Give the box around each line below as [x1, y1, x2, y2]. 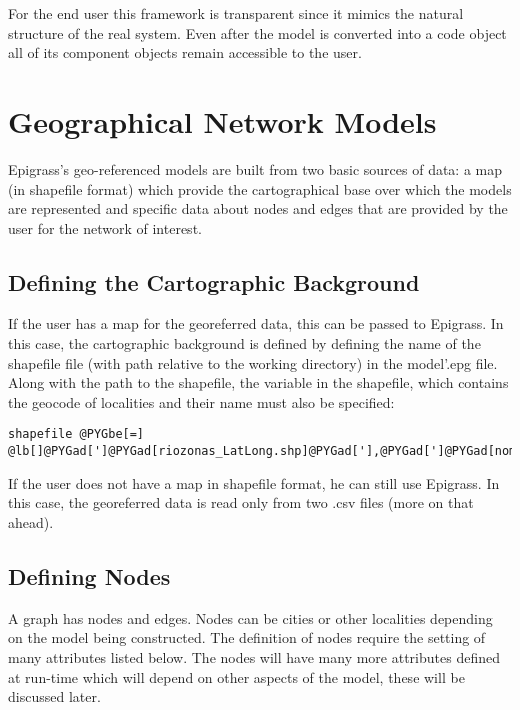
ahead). [8, 511, 54, 532]
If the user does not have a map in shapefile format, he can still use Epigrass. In [8, 472, 500, 493]
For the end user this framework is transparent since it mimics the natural [8, 3, 464, 23]
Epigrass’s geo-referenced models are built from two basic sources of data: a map [8, 158, 503, 179]
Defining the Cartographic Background [8, 266, 420, 297]
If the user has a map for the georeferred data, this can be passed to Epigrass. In [8, 313, 504, 334]
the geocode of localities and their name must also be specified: [8, 391, 395, 412]
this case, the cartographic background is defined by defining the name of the [8, 333, 481, 354]
